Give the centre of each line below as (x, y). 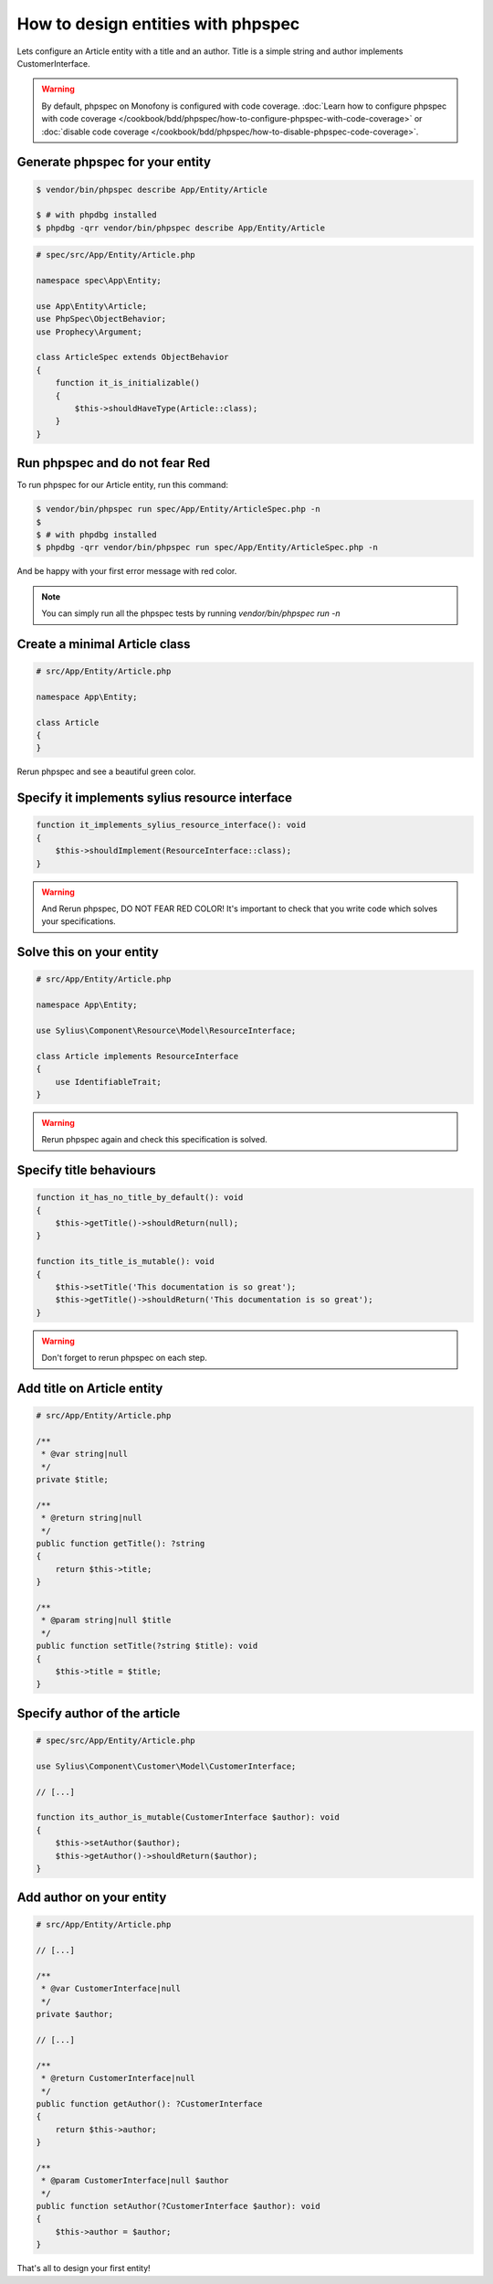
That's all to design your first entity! (84, 2268)
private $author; (75, 2014)
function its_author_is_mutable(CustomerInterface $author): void (188, 1817)
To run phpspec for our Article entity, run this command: (122, 485)
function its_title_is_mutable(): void (125, 1262)
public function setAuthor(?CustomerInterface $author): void (178, 2206)
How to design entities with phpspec (158, 24)
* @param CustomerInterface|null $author (135, 2181)
